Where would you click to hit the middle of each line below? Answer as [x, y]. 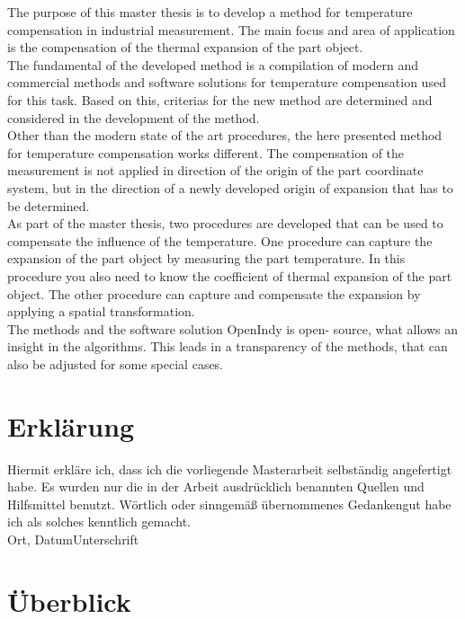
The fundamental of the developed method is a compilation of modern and [213, 64]
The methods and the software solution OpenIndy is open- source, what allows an [233, 328]
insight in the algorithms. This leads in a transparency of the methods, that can [228, 346]
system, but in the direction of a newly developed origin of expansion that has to [230, 187]
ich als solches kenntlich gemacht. [99, 522]
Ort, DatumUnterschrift [73, 539]
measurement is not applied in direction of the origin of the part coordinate [215, 170]
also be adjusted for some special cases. [116, 363]
